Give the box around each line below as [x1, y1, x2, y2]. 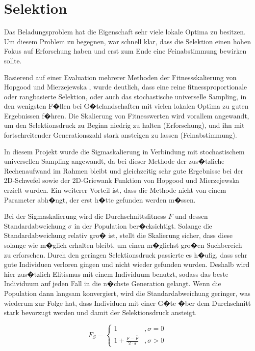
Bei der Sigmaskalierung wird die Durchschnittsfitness [4, 211, 166, 221]
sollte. [4, 55, 22, 65]
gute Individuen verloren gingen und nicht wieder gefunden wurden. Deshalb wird [4, 259, 250, 269]
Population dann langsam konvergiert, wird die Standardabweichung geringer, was [4, 288, 251, 298]
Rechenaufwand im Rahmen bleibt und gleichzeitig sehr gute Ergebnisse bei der [4, 165, 244, 175]
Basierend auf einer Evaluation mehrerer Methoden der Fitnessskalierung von [4, 72, 237, 82]
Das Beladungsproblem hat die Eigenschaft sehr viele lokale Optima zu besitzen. [4, 27, 246, 37]
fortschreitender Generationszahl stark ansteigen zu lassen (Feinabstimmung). [4, 130, 237, 140]
